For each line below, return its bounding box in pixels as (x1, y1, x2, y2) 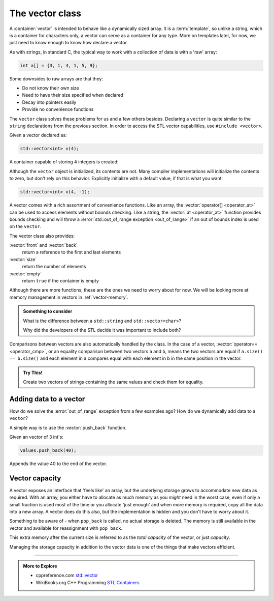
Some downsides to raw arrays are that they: (9, 75, 104, 81)
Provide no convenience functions (22, 106, 94, 112)
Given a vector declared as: (9, 132, 67, 138)
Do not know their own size (22, 85, 80, 91)
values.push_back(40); (20, 448, 77, 453)
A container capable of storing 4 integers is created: (9, 159, 119, 165)
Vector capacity (9, 474, 61, 482)
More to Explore (23, 563, 58, 569)
